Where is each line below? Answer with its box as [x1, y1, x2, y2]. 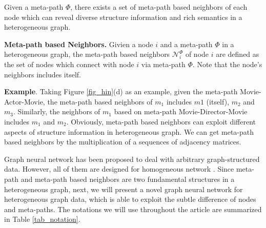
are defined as [216, 49, 259, 59]
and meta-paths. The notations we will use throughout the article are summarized [4, 203, 262, 214]
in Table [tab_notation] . [4, 214, 80, 224]
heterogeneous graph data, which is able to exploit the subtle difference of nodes [4, 194, 256, 204]
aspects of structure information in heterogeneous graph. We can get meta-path [4, 126, 254, 137]
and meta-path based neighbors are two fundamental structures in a [21, 173, 235, 184]
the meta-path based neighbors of [47, 96, 153, 107]
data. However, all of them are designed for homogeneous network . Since [4, 163, 234, 174]
